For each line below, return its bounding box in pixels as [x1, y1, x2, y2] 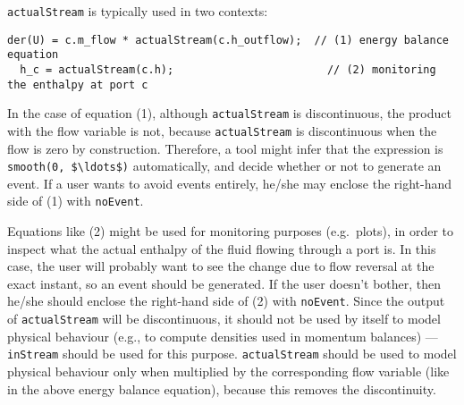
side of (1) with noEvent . [7, 191, 144, 210]
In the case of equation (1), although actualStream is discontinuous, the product [7, 104, 451, 122]
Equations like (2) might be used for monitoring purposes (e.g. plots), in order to [7, 222, 453, 240]
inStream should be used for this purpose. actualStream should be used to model [7, 344, 457, 363]
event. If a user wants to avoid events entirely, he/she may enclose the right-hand [7, 173, 452, 192]
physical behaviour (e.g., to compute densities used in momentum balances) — [7, 326, 438, 345]
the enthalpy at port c [7, 78, 148, 91]
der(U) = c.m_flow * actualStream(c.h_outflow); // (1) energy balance [7, 33, 449, 46]
